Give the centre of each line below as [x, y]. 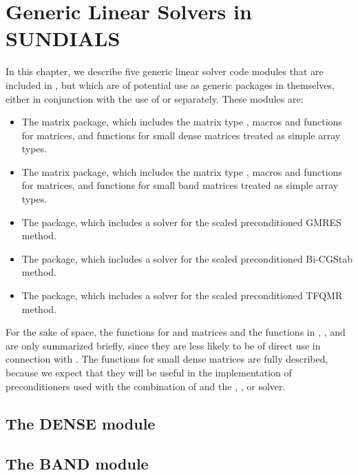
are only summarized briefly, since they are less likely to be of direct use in [163, 345]
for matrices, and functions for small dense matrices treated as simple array [181, 135]
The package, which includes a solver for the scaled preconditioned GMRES [181, 222]
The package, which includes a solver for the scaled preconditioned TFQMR [182, 295]
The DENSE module [81, 423]
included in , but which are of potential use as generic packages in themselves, [170, 84]
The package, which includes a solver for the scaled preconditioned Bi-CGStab [187, 258]
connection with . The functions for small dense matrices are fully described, [167, 359]
